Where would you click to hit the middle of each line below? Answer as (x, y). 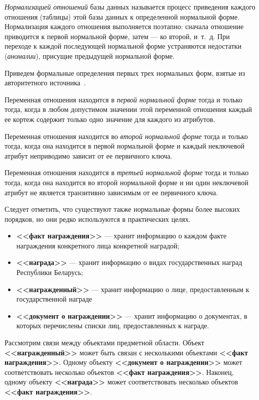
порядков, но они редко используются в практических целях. (98, 219)
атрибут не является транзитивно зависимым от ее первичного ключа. (111, 192)
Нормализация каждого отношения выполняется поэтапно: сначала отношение (124, 26)
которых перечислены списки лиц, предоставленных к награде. (113, 325)
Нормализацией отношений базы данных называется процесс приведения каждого (130, 7)
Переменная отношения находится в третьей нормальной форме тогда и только (127, 172)
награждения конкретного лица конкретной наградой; (98, 245)
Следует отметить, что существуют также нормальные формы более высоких (122, 209)
